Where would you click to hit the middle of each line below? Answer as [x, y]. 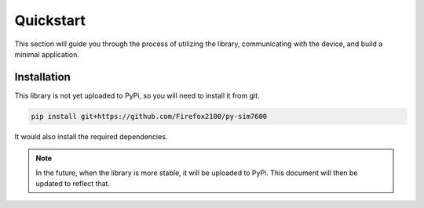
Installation [42, 77]
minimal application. [47, 54]
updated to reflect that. [73, 183]
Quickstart [50, 20]
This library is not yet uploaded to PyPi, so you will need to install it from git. [137, 95]
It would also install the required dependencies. [91, 136]
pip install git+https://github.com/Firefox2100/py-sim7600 [149, 116]
